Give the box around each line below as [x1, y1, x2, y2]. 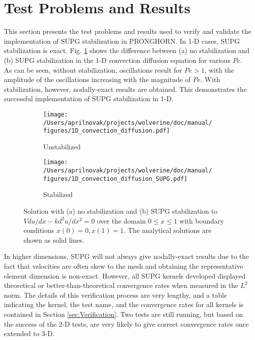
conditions [24, 225, 55, 235]
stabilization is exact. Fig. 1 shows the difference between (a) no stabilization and [4, 45, 250, 56]
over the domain [97, 215, 146, 226]
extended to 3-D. [4, 328, 55, 339]
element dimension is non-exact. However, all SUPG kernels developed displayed [4, 270, 246, 281]
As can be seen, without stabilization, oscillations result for [4, 64, 182, 75]
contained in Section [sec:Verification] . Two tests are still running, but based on [4, 309, 243, 319]
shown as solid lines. [24, 234, 85, 245]
